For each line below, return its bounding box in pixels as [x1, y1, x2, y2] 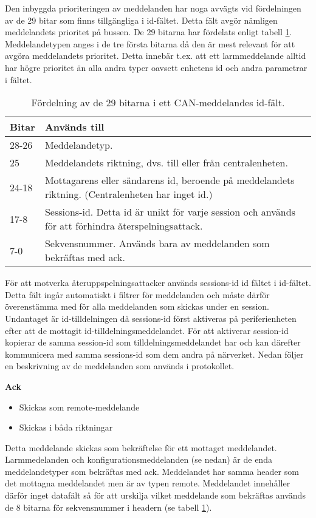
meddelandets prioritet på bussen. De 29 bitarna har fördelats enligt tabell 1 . [5, 26, 292, 38]
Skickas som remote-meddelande [19, 400, 140, 413]
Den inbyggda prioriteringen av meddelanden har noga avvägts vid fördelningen [5, 2, 301, 14]
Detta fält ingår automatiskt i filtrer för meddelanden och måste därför [5, 288, 270, 301]
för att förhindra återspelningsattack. [44, 219, 203, 233]
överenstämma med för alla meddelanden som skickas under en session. [5, 300, 269, 313]
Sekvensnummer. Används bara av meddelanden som [44, 236, 270, 251]
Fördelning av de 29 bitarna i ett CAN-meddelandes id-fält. [31, 95, 285, 110]
